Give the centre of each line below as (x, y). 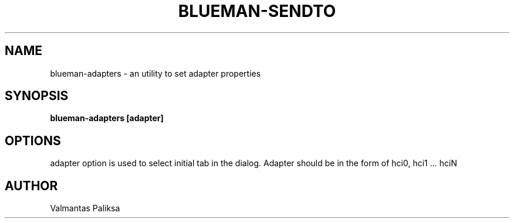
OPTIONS (33, 140)
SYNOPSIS (37, 96)
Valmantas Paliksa (85, 208)
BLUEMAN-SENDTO (257, 11)
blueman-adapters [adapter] (107, 118)
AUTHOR (31, 186)
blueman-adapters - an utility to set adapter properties (155, 73)
